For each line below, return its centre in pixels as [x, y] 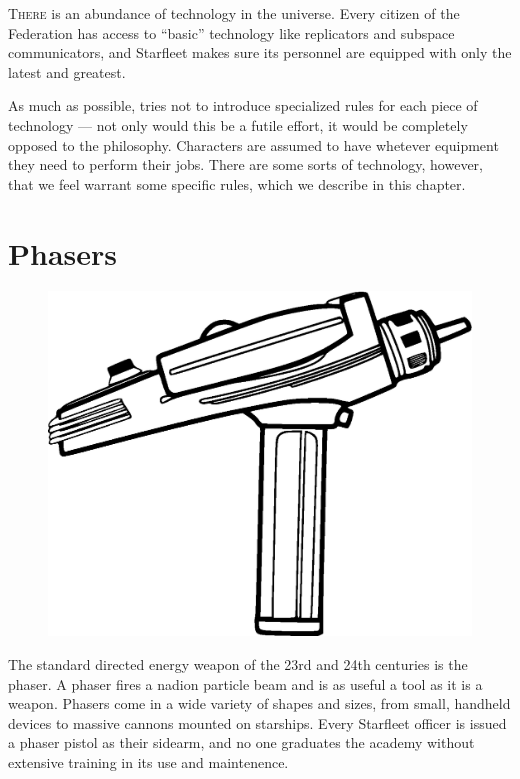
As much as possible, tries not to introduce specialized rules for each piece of [243, 105]
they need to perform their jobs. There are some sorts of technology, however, [245, 164]
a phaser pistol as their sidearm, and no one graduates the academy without [241, 742]
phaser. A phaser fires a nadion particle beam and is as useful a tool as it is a [245, 683]
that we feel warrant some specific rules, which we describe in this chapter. [237, 183]
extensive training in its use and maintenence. [148, 761]
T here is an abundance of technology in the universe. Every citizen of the [234, 13]
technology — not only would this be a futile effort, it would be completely [238, 124]
